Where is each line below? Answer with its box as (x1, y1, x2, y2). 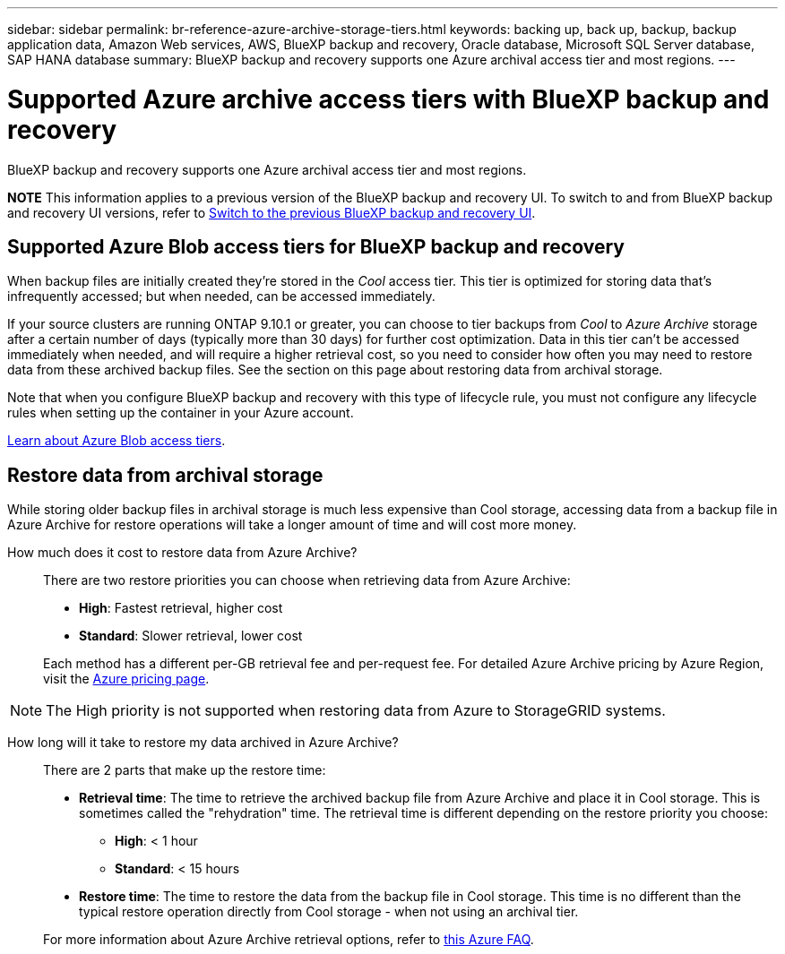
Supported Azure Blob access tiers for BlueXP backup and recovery (7, 235, 625, 258)
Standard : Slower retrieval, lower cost (79, 628, 303, 644)
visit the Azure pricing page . (43, 671, 210, 687)
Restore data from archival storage (7, 463, 323, 486)
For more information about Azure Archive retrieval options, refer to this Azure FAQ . (43, 932, 534, 948)
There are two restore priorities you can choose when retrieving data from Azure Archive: (43, 572, 571, 589)
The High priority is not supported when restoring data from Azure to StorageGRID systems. (46, 701, 666, 720)
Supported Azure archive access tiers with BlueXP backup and (7, 83, 770, 115)
